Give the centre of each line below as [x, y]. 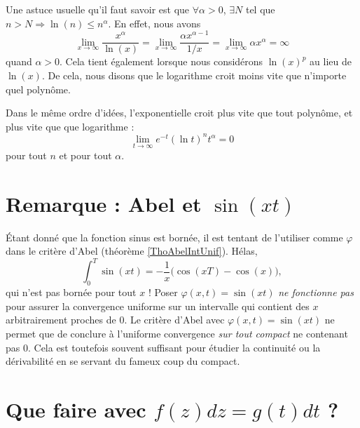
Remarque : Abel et [104, 203]
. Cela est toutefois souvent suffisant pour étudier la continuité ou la [174, 347]
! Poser [163, 292]
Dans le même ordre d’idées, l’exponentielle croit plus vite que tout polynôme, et [179, 113]
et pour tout [85, 155]
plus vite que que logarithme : [70, 126]
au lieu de [331, 61]
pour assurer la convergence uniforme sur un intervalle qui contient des [158, 306]
